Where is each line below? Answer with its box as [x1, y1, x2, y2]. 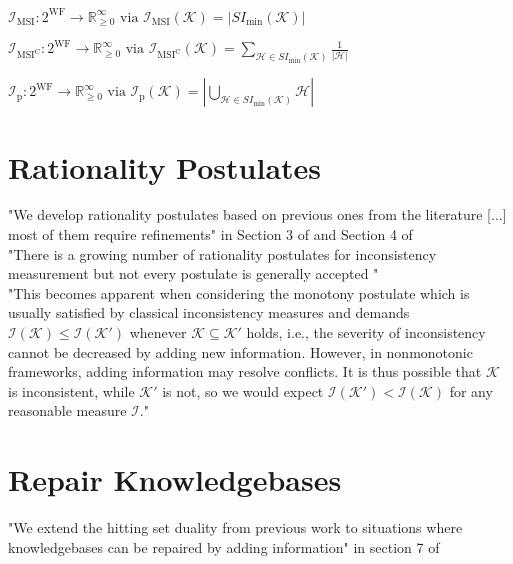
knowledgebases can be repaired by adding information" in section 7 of [8, 536, 440, 557]
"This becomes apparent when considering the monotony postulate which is [8, 282, 470, 303]
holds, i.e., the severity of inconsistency [246, 322, 486, 342]
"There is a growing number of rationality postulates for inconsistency [8, 243, 437, 264]
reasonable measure [8, 400, 127, 421]
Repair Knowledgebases [8, 459, 342, 500]
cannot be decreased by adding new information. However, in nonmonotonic [8, 341, 473, 362]
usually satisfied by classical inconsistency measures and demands [8, 302, 410, 323]
